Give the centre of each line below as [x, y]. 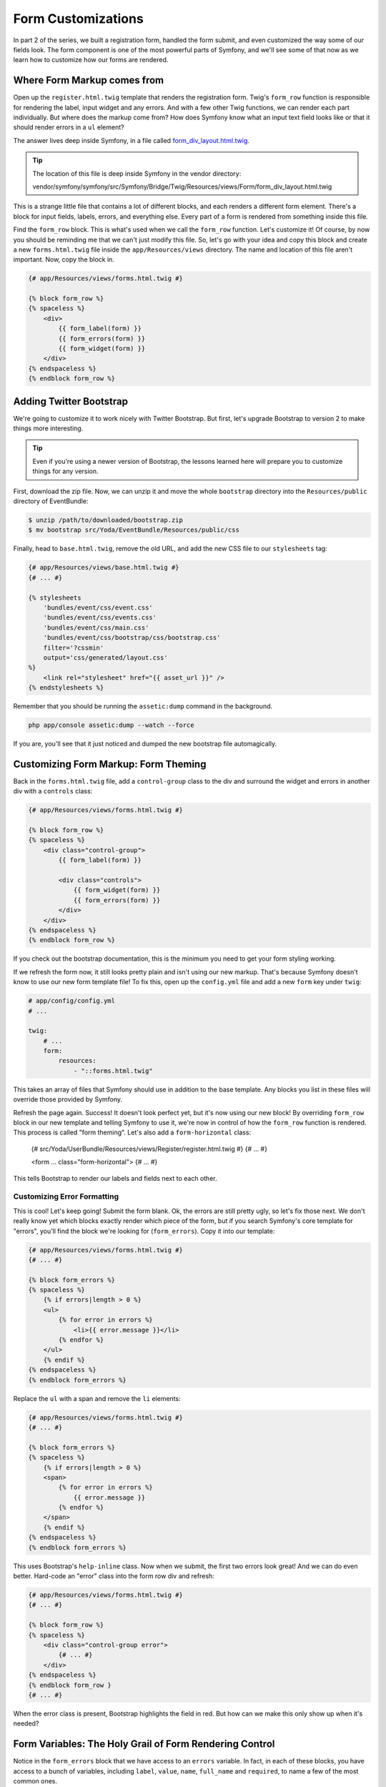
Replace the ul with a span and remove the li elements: [97, 1398]
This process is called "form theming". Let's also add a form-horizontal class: [132, 1132]
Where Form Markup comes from [89, 80]
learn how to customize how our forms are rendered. [91, 60]
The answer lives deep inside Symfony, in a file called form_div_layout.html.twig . [132, 140]
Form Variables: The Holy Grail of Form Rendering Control [144, 1744]
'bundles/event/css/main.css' [96, 628]
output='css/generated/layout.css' [105, 657]
